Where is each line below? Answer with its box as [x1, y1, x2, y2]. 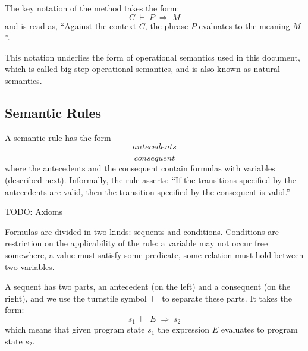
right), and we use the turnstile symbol [5, 292, 147, 304]
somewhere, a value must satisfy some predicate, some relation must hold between [5, 248, 304, 261]
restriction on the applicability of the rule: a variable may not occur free [5, 237, 268, 249]
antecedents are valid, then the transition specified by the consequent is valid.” [5, 185, 290, 198]
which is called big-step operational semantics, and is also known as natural [5, 62, 280, 75]
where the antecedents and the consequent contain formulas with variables [5, 162, 275, 174]
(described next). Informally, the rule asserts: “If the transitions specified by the [5, 174, 296, 186]
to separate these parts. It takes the [162, 292, 292, 304]
